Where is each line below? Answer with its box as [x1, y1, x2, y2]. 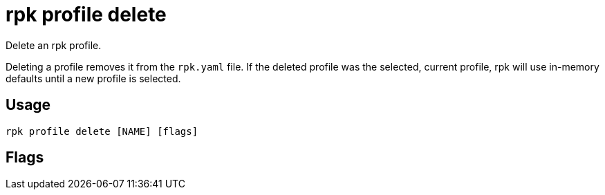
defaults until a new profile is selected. [6, 72, 181, 84]
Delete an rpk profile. [6, 39, 102, 51]
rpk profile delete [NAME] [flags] [6, 125, 198, 137]
